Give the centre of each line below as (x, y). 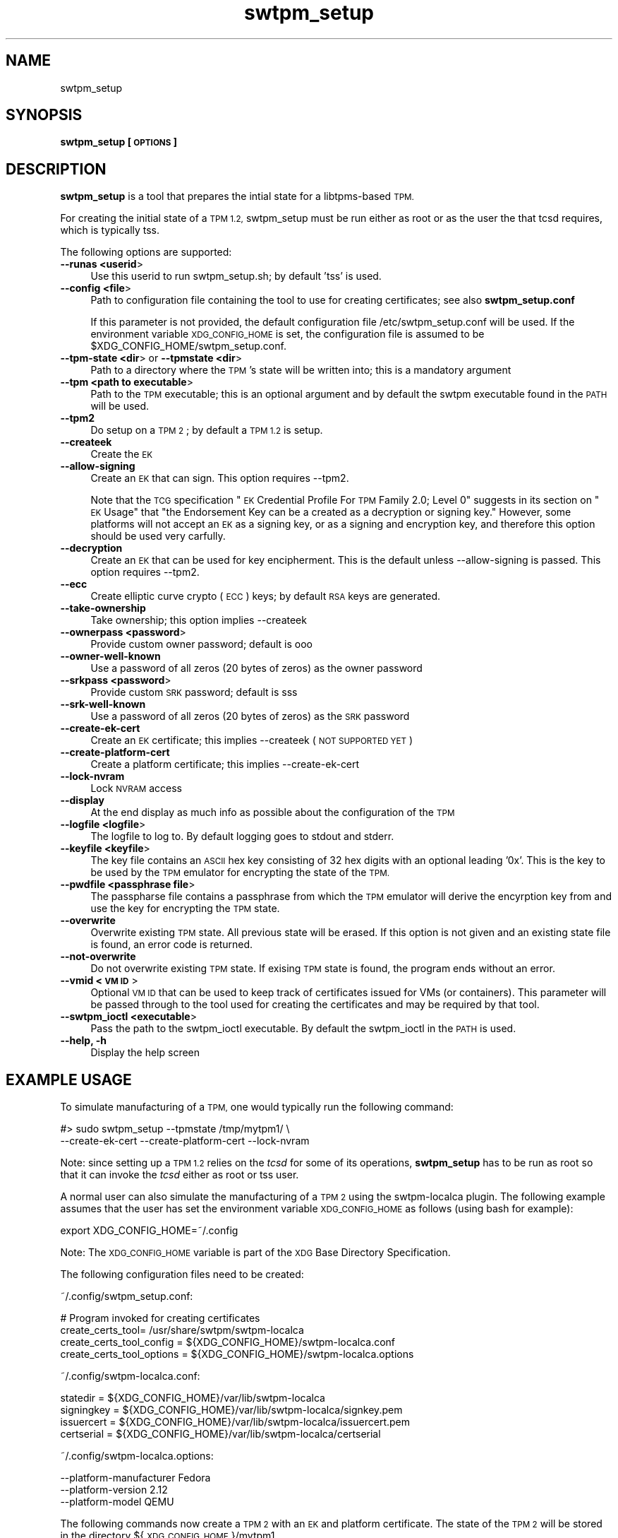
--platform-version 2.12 (114, 1490)
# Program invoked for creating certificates (160, 1318)
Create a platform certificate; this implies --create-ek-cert (225, 764)
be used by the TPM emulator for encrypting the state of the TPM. (240, 872)
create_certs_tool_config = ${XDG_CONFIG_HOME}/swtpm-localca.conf (228, 1342)
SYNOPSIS (44, 115)
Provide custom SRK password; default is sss (194, 692)
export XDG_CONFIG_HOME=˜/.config (149, 1231)
